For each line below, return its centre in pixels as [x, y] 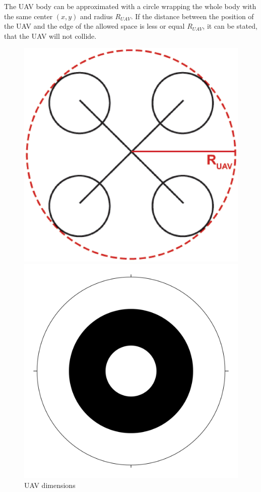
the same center [28, 16]
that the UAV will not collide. [50, 36]
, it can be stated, [230, 26]
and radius [96, 16]
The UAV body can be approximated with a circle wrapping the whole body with [130, 6]
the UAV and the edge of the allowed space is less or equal [94, 26]
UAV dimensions [50, 485]
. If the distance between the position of [192, 16]
